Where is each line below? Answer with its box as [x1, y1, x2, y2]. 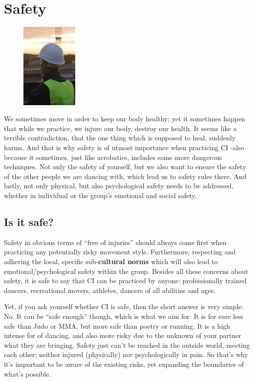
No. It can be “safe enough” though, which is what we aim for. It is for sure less [4, 311, 244, 321]
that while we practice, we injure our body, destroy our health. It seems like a [4, 123, 237, 133]
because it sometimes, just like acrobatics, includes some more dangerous [4, 152, 222, 162]
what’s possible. [4, 368, 51, 379]
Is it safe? [4, 214, 54, 229]
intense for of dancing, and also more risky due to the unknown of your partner [4, 330, 241, 340]
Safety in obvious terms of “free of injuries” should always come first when [4, 237, 227, 247]
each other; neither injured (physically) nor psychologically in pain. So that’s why [4, 349, 248, 360]
